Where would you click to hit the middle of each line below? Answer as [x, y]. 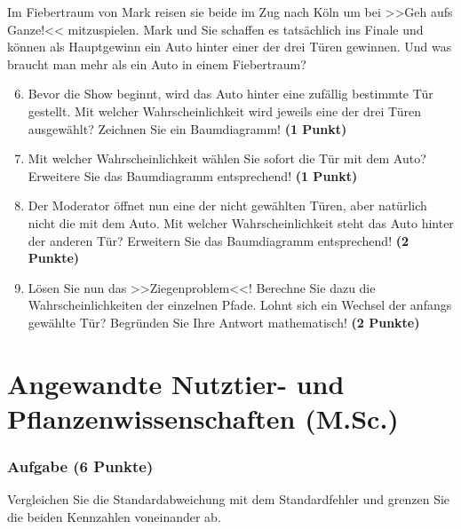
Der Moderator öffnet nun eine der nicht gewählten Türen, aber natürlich [227, 205]
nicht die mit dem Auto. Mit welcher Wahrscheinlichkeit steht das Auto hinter [241, 222]
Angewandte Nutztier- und [176, 383]
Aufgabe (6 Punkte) [80, 466]
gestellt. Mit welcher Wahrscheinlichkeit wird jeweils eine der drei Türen [225, 111]
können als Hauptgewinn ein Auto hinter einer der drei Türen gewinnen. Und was [230, 47]
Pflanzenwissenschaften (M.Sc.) [203, 418]
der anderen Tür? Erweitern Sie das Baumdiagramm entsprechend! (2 [219, 240]
